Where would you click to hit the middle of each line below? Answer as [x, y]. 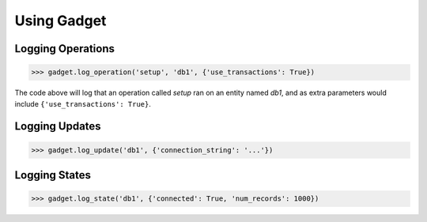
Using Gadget [60, 21]
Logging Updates [58, 126]
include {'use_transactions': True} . [83, 103]
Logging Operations [64, 49]
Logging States [53, 175]
